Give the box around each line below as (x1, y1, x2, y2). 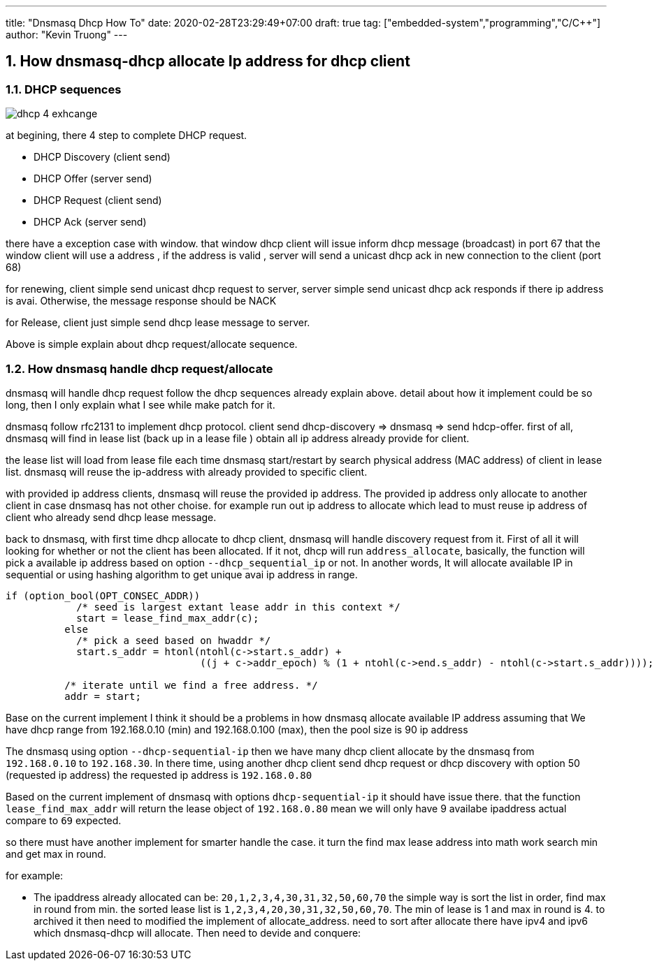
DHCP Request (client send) (34, 194, 162, 207)
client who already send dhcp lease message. (6, 511, 217, 523)
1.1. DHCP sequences (6, 82, 122, 96)
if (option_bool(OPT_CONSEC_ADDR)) (6, 590, 201, 601)
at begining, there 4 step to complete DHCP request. (6, 129, 247, 142)
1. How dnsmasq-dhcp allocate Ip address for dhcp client (6, 52, 410, 71)
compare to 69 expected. (6, 814, 122, 826)
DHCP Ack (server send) (34, 216, 147, 228)
